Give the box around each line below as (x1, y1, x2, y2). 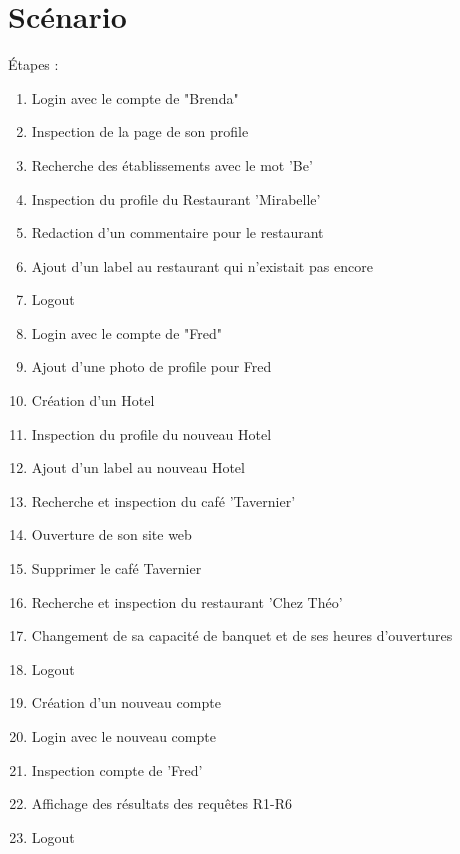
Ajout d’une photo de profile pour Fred (31, 356, 272, 377)
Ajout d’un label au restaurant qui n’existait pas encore (31, 255, 373, 276)
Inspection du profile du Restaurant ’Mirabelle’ (31, 188, 321, 209)
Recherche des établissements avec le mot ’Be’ (31, 154, 313, 175)
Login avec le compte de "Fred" (31, 322, 222, 343)
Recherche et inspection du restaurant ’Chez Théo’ (31, 591, 343, 612)
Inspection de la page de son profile (31, 121, 249, 142)
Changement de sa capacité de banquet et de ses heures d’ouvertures (31, 625, 453, 646)
